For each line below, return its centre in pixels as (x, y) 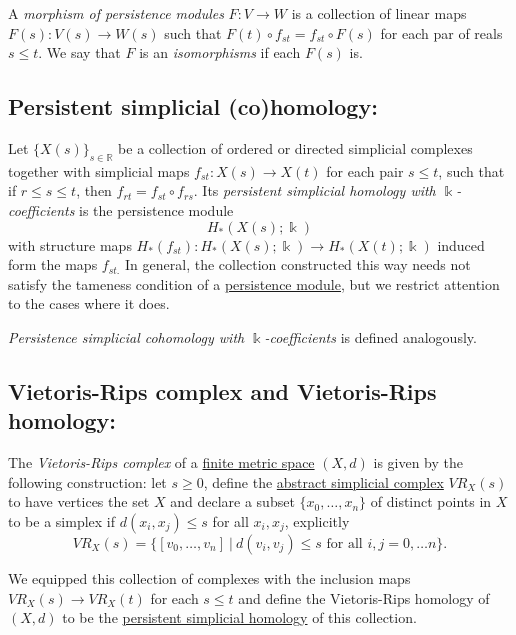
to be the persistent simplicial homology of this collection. (239, 617)
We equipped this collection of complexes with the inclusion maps (209, 577)
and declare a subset (232, 501)
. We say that (79, 52)
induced (461, 244)
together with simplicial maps (99, 170)
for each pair (365, 170)
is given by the (418, 462)
